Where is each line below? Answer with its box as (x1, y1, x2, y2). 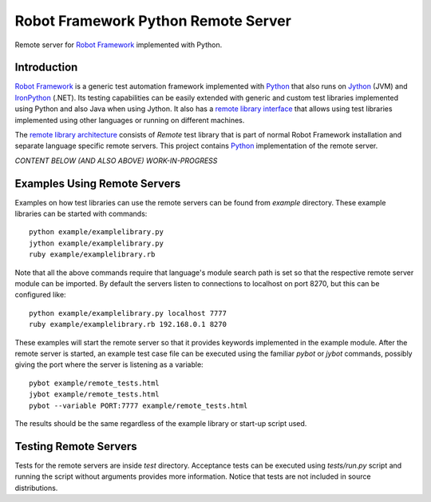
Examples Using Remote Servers (14, 177, 181, 190)
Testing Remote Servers (14, 440, 137, 453)
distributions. (14, 483, 58, 492)
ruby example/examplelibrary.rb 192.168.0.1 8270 (29, 320, 227, 329)
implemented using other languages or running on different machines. (14, 115, 245, 125)
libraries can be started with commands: (14, 209, 148, 219)
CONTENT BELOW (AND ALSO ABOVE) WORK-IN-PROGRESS (14, 156, 218, 165)
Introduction (14, 61, 78, 74)
